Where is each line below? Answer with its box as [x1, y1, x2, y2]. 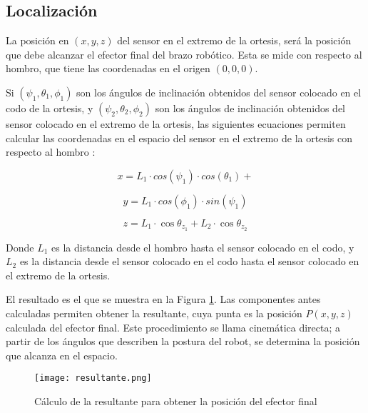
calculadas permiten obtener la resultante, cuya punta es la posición [6, 306, 302, 320]
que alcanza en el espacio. [6, 347, 118, 362]
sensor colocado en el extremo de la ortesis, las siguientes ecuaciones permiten [6, 116, 346, 131]
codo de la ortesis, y [6, 100, 93, 115]
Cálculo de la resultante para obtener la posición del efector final [34, 394, 317, 409]
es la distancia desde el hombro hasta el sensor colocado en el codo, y [51, 239, 354, 254]
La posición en [6, 33, 69, 48]
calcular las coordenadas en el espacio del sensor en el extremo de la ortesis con [6, 130, 352, 145]
